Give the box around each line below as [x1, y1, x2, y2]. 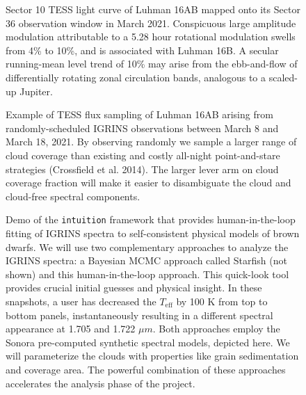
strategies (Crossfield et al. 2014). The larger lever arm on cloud [6, 161, 279, 176]
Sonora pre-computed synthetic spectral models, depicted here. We [6, 334, 290, 349]
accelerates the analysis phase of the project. [6, 376, 195, 390]
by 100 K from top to [176, 293, 268, 308]
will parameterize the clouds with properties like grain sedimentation [6, 348, 299, 363]
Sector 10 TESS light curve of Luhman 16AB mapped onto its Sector [6, 2, 300, 16]
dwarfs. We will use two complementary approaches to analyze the [6, 239, 289, 254]
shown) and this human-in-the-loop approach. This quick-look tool [6, 266, 289, 281]
